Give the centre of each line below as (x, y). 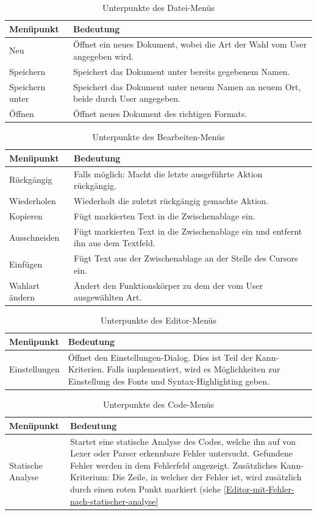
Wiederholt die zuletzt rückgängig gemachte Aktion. (171, 201)
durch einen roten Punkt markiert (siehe (145, 488)
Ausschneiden (34, 237)
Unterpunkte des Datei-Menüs (158, 7)
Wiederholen (33, 201)
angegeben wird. (104, 56)
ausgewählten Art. (108, 297)
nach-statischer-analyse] (114, 501)
